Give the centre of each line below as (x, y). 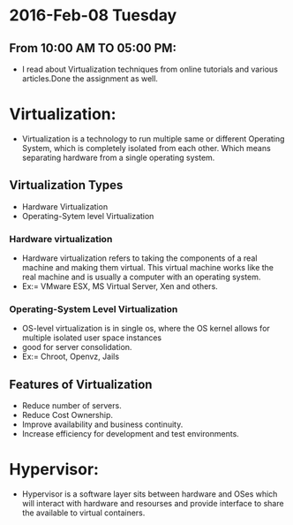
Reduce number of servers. (71, 406)
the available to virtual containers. (83, 513)
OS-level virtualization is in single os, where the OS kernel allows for (146, 329)
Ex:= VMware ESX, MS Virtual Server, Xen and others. (120, 286)
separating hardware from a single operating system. (118, 157)
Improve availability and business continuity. (102, 424)
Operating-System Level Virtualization (94, 308)
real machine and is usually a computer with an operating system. (141, 277)
